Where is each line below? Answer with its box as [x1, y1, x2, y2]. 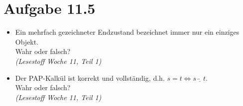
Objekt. [15, 36, 39, 47]
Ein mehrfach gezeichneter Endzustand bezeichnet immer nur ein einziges [15, 27, 240, 37]
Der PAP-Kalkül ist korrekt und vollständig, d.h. [15, 72, 165, 83]
